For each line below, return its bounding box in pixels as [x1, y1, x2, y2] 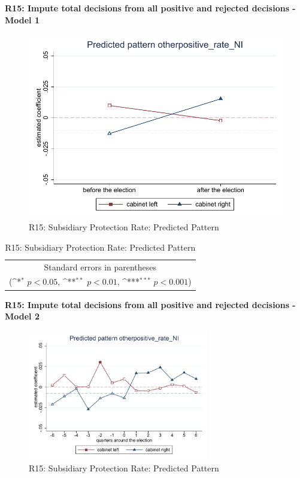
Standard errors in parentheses [44, 260, 157, 273]
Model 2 [5, 310, 40, 322]
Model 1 [5, 13, 40, 26]
